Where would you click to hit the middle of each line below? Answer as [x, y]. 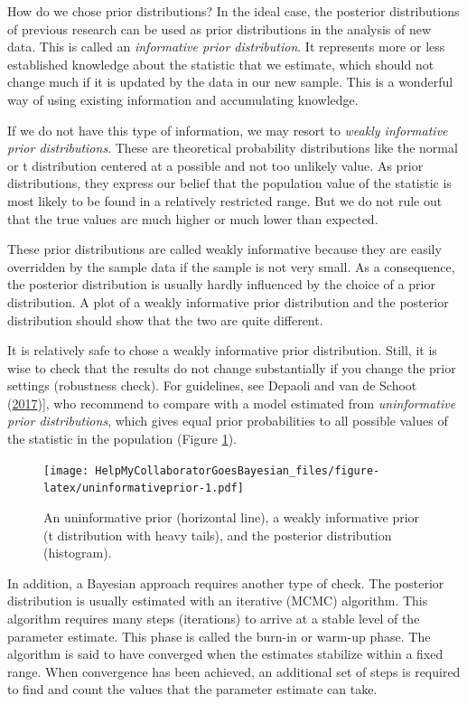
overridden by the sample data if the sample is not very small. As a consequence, [231, 266]
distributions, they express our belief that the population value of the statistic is [229, 183]
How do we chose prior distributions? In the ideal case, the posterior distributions [233, 11]
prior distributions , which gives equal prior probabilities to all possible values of [228, 421]
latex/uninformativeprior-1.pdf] [144, 488]
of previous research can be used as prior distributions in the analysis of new [219, 28]
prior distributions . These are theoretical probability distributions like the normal [233, 148]
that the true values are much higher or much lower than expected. [193, 218]
